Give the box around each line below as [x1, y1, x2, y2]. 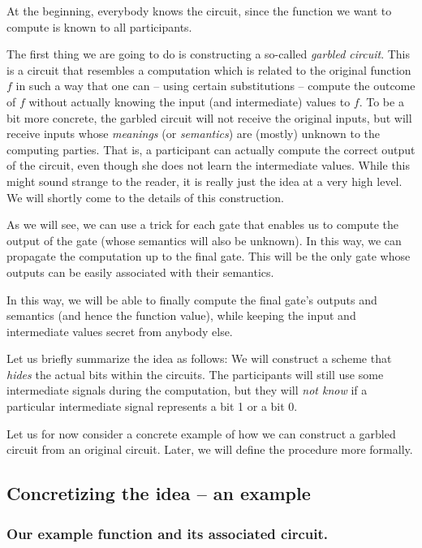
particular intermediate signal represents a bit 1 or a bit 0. [6, 398, 298, 415]
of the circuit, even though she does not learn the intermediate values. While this [6, 157, 411, 174]
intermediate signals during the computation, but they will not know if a [6, 382, 368, 399]
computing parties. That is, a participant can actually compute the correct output [6, 140, 416, 157]
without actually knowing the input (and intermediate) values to [28, 93, 351, 110]
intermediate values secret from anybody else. [6, 322, 233, 339]
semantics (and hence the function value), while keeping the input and [6, 307, 356, 324]
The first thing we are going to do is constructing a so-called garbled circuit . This [6, 45, 411, 63]
